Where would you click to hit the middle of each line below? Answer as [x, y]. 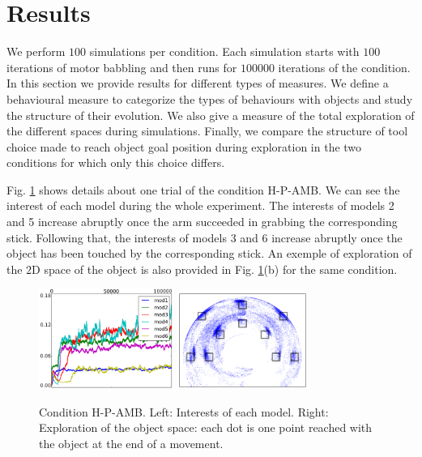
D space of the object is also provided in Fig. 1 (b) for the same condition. [215, 269]
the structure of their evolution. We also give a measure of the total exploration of [211, 115]
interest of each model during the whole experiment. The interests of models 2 [200, 205]
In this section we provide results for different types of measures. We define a [198, 83]
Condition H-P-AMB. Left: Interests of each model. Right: [184, 411]
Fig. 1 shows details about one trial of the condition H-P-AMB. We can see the [203, 189]
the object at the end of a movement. [131, 443]
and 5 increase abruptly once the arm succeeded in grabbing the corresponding [202, 222]
